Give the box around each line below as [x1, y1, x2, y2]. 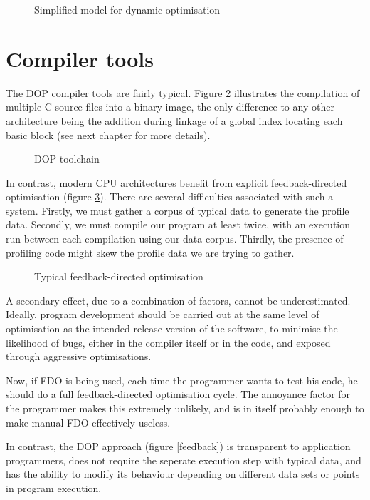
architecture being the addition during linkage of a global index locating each [6, 113, 343, 128]
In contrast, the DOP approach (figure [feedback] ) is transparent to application [6, 439, 351, 454]
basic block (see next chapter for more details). [6, 127, 211, 142]
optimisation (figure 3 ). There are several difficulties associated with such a [6, 189, 334, 204]
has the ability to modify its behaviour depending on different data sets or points [6, 466, 360, 481]
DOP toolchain [34, 151, 100, 166]
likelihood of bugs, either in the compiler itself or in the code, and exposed [6, 335, 331, 350]
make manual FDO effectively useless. [6, 414, 171, 429]
